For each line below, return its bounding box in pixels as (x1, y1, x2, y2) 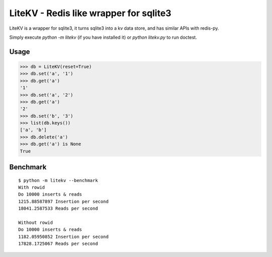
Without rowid (18, 219, 53, 225)
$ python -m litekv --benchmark (18, 178, 98, 183)
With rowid (18, 185, 45, 191)
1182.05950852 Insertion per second (18, 234, 109, 239)
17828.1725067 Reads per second (18, 241, 98, 246)
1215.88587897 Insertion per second (18, 199, 109, 204)
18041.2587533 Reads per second (18, 206, 98, 211)
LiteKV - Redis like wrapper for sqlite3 (9, 8, 171, 19)
